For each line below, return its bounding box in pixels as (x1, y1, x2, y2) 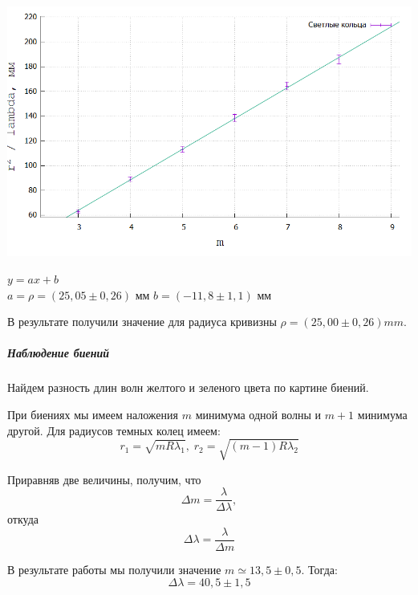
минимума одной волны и (195, 405, 322, 422)
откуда (7, 511, 39, 528)
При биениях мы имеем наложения (7, 405, 179, 422)
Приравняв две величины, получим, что (7, 471, 201, 487)
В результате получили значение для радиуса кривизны (7, 313, 277, 330)
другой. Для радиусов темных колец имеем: (7, 422, 221, 438)
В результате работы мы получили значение (7, 560, 221, 577)
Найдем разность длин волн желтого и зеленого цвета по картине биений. (7, 379, 369, 396)
